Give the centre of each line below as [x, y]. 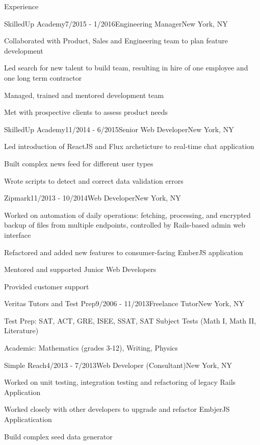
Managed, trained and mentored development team [84, 95]
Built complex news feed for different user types [79, 163]
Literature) [21, 330]
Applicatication [28, 419]
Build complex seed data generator [58, 436]
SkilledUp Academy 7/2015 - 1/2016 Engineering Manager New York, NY [116, 23]
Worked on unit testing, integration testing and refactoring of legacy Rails [120, 382]
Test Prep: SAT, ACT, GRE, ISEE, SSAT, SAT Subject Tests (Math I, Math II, [130, 320]
